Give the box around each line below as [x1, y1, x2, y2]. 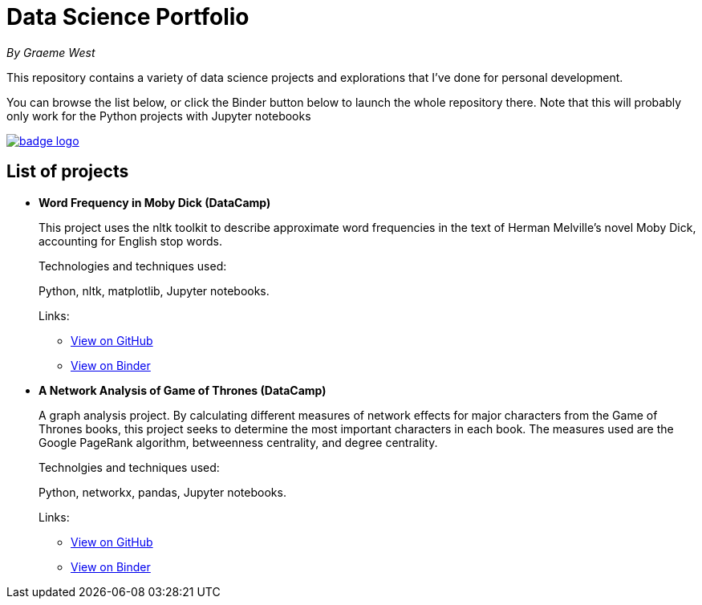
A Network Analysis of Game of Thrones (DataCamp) [39, 383, 327, 397]
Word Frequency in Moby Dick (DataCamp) [39, 195, 271, 209]
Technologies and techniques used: [39, 258, 227, 273]
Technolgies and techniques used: [39, 460, 220, 474]
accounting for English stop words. [39, 233, 222, 248]
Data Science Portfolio [6, 3, 250, 30]
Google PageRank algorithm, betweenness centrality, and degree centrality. [39, 435, 438, 449]
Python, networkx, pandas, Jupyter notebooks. [39, 485, 286, 499]
